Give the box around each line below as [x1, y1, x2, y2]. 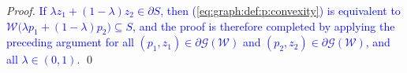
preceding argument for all [6, 34, 134, 50]
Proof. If [6, 2, 47, 18]
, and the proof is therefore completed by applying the [133, 17, 395, 34]
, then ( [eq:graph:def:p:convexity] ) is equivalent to [160, 2, 401, 18]
